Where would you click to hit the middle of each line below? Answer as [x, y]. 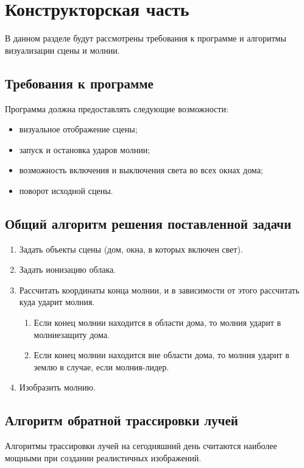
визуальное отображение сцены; [78, 129]
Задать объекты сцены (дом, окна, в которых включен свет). [131, 249]
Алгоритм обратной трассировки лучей [122, 420]
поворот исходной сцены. [66, 190]
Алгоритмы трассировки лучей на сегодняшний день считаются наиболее [141, 446]
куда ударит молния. [57, 302]
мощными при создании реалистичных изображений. [103, 457]
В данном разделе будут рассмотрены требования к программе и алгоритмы [146, 38]
